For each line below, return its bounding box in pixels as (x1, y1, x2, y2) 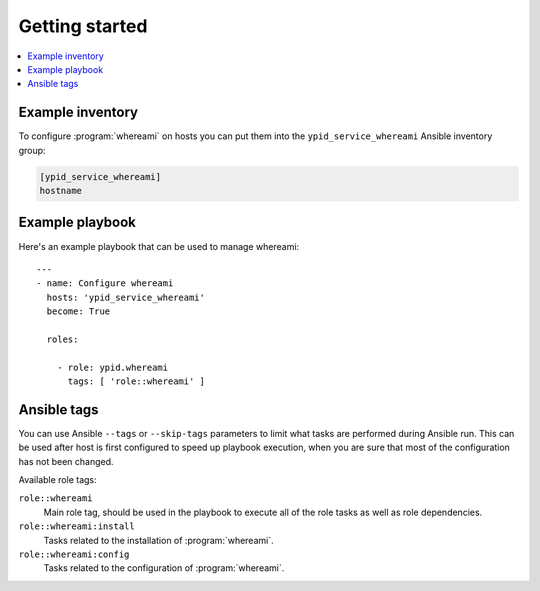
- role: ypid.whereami (56, 361, 169, 373)
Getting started (18, 15, 148, 37)
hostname (39, 185, 83, 196)
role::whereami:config (18, 549, 130, 560)
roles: (46, 333, 79, 345)
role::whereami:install (18, 521, 135, 532)
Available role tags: (18, 474, 97, 486)
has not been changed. (18, 455, 114, 467)
